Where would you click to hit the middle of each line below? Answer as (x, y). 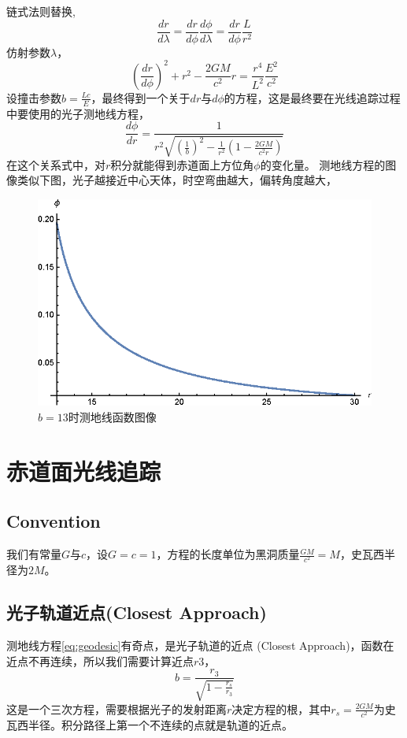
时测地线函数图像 (112, 416)
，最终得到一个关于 (141, 97)
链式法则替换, (41, 11)
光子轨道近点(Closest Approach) (137, 612)
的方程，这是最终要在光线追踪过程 (312, 97)
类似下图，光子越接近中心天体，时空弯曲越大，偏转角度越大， (177, 180)
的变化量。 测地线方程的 (323, 164)
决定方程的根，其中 (281, 708)
